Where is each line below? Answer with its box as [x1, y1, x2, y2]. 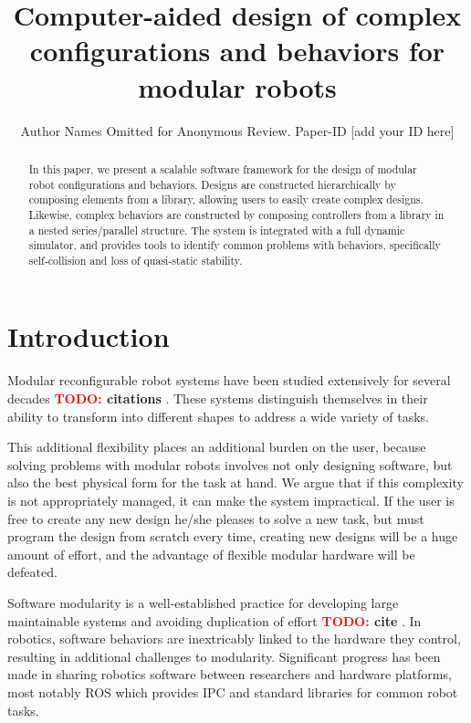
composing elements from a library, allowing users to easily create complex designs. [28, 192, 424, 207]
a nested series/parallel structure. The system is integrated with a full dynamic [28, 222, 405, 237]
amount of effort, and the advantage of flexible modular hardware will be [7, 544, 415, 563]
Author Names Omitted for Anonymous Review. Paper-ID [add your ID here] [20, 120, 455, 140]
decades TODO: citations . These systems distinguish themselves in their [7, 389, 428, 408]
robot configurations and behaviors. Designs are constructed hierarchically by [28, 176, 396, 192]
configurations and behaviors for [29, 32, 445, 69]
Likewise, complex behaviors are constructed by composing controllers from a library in [28, 206, 445, 222]
